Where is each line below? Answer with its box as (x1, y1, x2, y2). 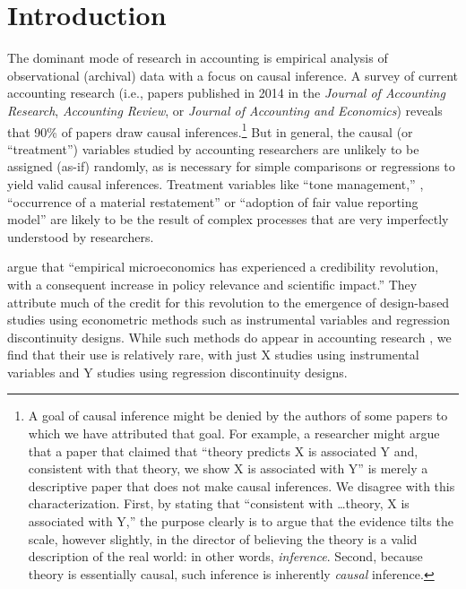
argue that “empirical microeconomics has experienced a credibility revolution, (7, 257, 439, 276)
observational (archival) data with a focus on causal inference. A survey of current (7, 65, 458, 84)
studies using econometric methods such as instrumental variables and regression (7, 310, 451, 329)
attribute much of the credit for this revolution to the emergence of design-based (7, 292, 450, 311)
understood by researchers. (7, 227, 154, 246)
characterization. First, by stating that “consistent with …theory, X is (28, 494, 410, 513)
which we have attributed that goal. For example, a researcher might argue (28, 424, 440, 443)
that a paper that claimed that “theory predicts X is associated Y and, (28, 441, 419, 460)
